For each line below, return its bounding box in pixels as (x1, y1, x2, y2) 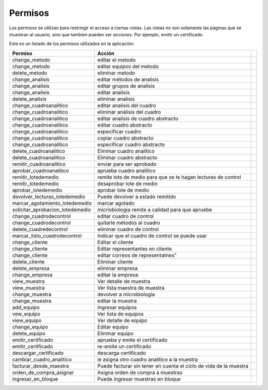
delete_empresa (12, 264, 50, 271)
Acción (97, 50, 115, 57)
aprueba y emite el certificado (97, 336, 168, 343)
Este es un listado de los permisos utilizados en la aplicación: (9, 41, 134, 47)
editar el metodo (97, 56, 136, 63)
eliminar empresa (97, 264, 138, 271)
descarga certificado (97, 349, 146, 356)
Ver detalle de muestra (97, 278, 151, 285)
